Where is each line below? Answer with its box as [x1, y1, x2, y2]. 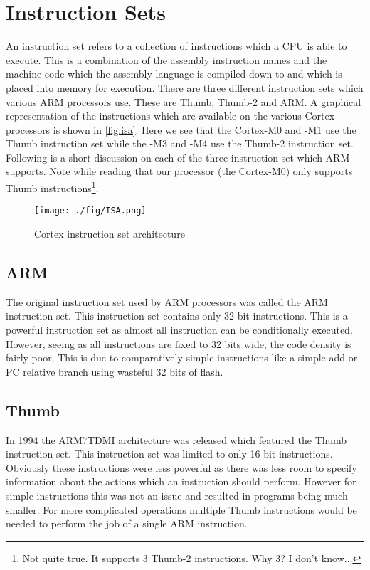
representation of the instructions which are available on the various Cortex [6, 108, 335, 123]
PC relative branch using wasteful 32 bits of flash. [6, 364, 223, 379]
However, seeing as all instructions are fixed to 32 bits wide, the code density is [6, 336, 351, 351]
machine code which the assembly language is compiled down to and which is [6, 66, 342, 81]
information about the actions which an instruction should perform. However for [6, 474, 356, 489]
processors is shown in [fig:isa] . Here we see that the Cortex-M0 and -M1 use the [6, 122, 356, 137]
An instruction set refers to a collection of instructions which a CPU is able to [6, 38, 347, 53]
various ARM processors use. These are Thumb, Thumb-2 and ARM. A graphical [6, 94, 361, 109]
